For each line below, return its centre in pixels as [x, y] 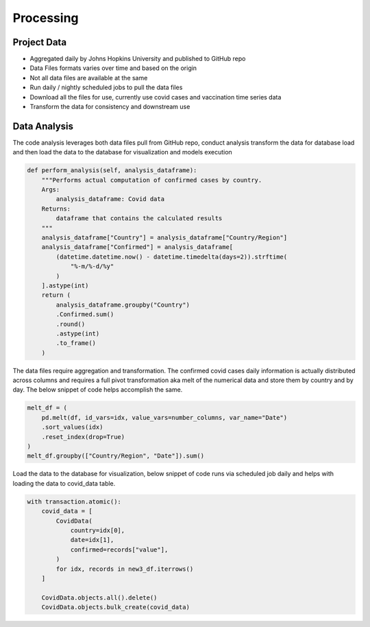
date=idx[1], [92, 540]
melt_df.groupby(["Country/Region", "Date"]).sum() [116, 456]
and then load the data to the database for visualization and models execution [122, 152]
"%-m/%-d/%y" [92, 267]
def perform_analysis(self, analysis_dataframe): [112, 170]
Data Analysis [43, 126]
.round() [71, 324]
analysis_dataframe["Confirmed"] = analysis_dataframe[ [137, 247]
